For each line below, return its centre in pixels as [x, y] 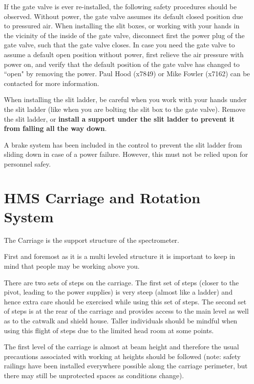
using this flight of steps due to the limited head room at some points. [109, 330]
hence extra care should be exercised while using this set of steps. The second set [125, 301]
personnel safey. [27, 163]
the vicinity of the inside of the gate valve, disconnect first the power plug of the [124, 35]
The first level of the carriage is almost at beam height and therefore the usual [122, 347]
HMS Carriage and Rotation [102, 197]
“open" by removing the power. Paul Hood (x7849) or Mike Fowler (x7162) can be [127, 74]
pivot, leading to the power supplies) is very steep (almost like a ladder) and [118, 292]
